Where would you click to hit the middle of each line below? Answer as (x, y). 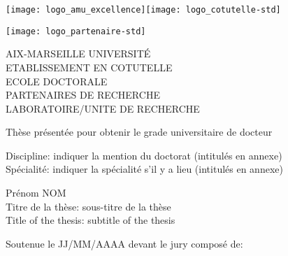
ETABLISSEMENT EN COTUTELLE (89, 67)
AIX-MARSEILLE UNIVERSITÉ (78, 54)
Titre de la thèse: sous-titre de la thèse (88, 206)
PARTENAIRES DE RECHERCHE (83, 95)
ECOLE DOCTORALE (57, 81)
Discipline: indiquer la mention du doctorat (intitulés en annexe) (144, 155)
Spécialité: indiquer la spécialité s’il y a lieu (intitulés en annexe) (144, 169)
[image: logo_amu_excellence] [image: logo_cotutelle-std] (143, 10)
